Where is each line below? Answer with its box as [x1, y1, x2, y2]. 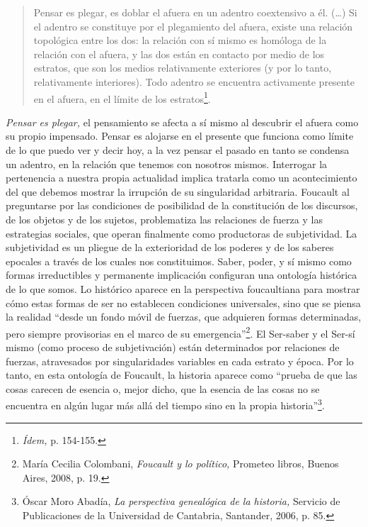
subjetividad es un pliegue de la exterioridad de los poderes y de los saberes [6, 240, 334, 255]
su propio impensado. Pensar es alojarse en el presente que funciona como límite [6, 128, 354, 143]
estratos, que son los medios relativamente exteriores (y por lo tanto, [33, 60, 332, 75]
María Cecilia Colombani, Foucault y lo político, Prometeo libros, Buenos [22, 456, 339, 471]
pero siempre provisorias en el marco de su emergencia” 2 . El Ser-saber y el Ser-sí [6, 323, 355, 340]
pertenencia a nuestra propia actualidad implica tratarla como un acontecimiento [6, 170, 357, 185]
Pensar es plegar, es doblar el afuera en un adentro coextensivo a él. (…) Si [33, 5, 357, 19]
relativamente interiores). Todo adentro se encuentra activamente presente [33, 74, 355, 89]
